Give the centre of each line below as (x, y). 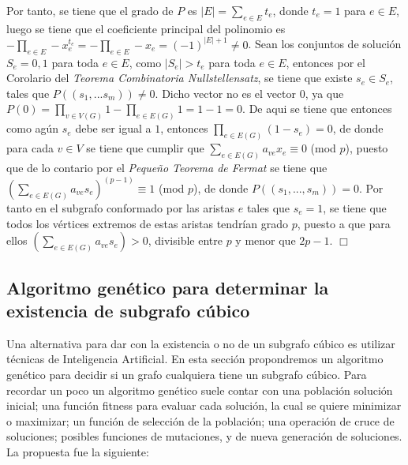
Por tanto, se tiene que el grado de (90, 10)
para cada (30, 148)
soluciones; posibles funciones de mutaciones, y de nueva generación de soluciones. (204, 436)
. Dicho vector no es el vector (225, 93)
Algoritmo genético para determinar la (168, 287)
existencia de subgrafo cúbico (128, 310)
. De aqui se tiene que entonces (317, 109)
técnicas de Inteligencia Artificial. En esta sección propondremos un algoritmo (195, 359)
